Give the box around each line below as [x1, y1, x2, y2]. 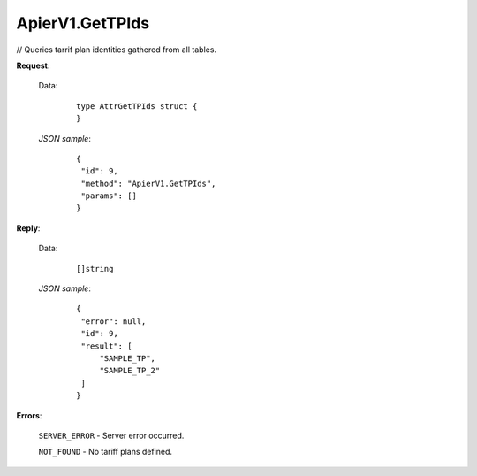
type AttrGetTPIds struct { [76, 101, 198, 111]
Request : [16, 60, 50, 71]
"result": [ [80, 341, 132, 351]
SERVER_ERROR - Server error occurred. [38, 430, 185, 441]
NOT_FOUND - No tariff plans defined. [38, 447, 172, 457]
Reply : [16, 222, 41, 234]
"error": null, [80, 316, 147, 326]
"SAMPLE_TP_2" [99, 365, 161, 376]
